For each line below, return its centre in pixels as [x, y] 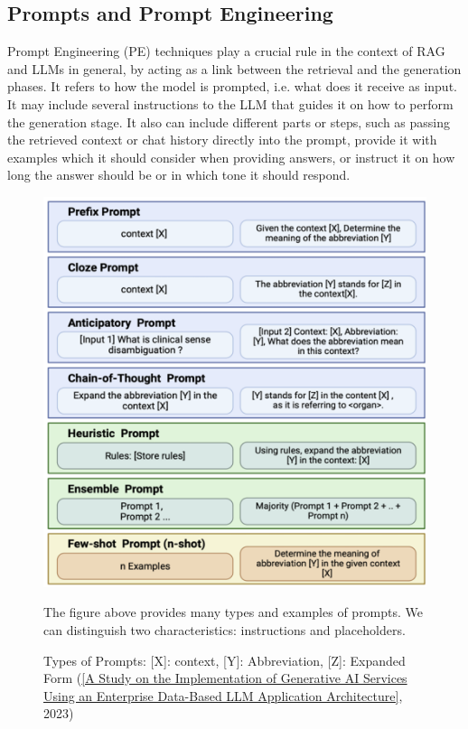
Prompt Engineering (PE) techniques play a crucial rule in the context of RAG [226, 51]
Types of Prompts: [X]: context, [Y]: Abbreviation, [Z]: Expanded [225, 660]
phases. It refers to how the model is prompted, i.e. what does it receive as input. [232, 86]
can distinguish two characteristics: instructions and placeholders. [225, 630]
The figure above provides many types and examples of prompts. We [234, 612]
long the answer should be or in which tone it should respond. [179, 175]
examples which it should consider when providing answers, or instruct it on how [231, 157]
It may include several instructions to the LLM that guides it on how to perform [230, 103]
